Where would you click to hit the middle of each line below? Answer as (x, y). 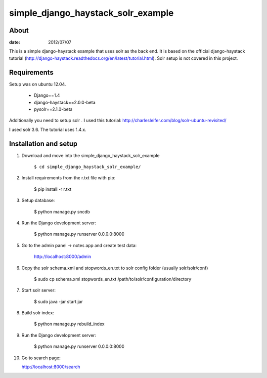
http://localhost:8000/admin (63, 256)
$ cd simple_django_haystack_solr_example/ (87, 167)
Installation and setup (43, 144)
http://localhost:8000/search (51, 367)
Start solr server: (39, 290)
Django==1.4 (47, 95)
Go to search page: (41, 358)
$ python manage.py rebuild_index (69, 324)
